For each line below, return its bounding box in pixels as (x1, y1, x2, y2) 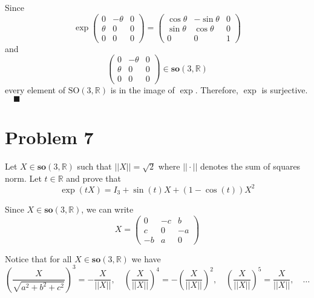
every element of (5, 83, 65, 96)
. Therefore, (195, 83, 238, 96)
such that (77, 160, 112, 173)
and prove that (66, 171, 121, 184)
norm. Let (5, 171, 42, 184)
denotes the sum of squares (200, 160, 301, 173)
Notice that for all (5, 252, 72, 265)
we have (131, 252, 161, 265)
